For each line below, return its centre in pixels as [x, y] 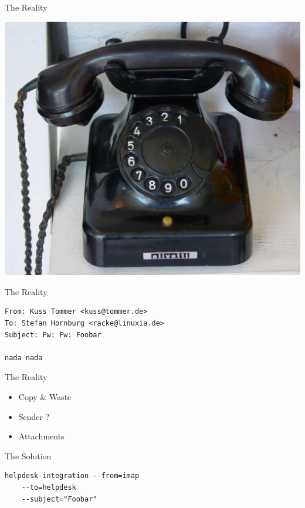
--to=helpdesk [49, 487]
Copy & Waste [45, 396]
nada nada [24, 358]
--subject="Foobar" [59, 499]
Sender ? [34, 416]
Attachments [41, 436]
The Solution [28, 455]
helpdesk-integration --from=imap [72, 476]
